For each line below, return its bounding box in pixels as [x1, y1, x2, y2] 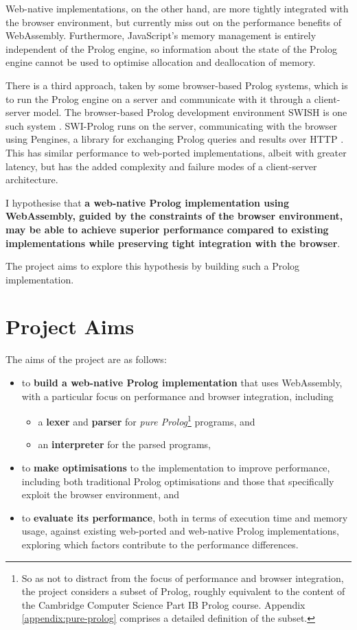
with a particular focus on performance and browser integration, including [21, 388, 334, 403]
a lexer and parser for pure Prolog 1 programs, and [38, 412, 255, 428]
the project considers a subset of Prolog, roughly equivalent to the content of [21, 584, 345, 598]
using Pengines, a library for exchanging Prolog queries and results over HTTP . [5, 132, 344, 146]
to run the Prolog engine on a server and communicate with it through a [5, 91, 311, 106]
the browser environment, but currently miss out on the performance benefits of [5, 14, 342, 29]
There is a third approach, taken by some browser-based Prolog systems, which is [5, 78, 348, 92]
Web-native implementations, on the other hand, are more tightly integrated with [5, 1, 349, 15]
